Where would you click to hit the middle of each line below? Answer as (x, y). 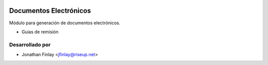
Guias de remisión (40, 32)
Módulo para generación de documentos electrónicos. (65, 23)
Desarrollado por (30, 45)
